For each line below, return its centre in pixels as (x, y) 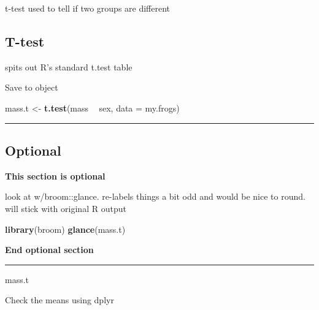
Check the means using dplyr (60, 300)
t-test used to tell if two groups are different (88, 8)
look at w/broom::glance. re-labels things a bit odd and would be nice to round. (155, 196)
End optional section (49, 250)
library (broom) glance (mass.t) (65, 229)
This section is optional (55, 176)
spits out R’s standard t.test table (69, 66)
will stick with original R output (66, 208)
